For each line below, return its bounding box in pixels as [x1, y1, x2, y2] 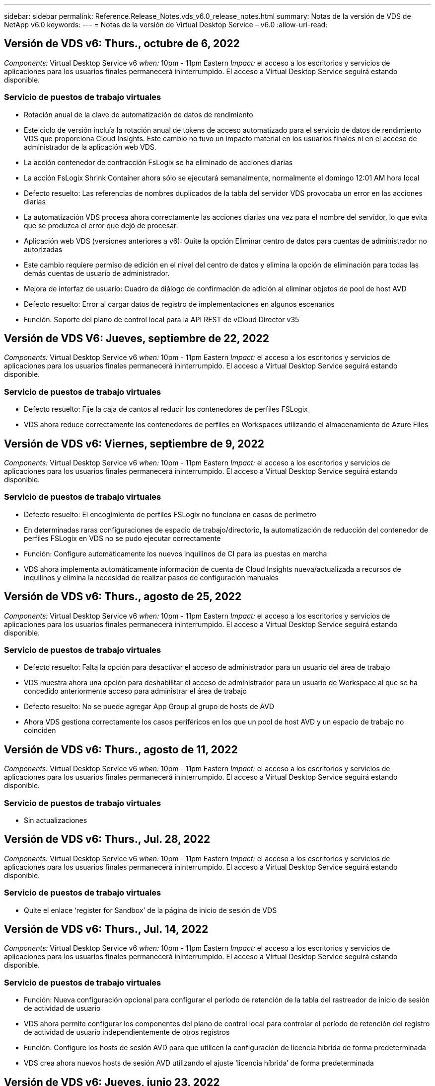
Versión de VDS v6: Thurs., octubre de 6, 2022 [4, 37, 240, 50]
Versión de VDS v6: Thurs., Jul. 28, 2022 [4, 833, 211, 846]
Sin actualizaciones [24, 815, 87, 824]
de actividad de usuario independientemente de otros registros [24, 1028, 230, 1037]
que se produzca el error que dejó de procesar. [24, 221, 178, 230]
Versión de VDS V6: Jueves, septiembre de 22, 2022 [4, 332, 269, 345]
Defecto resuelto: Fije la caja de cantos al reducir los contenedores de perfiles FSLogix [24, 405, 308, 414]
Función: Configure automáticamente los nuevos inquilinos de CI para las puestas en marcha [24, 549, 327, 558]
